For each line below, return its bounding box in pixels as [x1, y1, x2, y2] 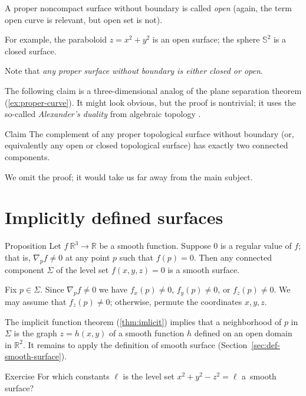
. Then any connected [193, 251, 272, 263]
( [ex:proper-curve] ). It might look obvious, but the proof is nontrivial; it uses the [5, 96, 296, 108]
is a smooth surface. [167, 263, 240, 275]
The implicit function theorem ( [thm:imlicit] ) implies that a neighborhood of [5, 315, 282, 327]
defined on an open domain [194, 327, 292, 339]
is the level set [123, 370, 175, 382]
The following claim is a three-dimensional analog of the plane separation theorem [5, 84, 302, 96]
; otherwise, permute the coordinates [110, 296, 242, 308]
